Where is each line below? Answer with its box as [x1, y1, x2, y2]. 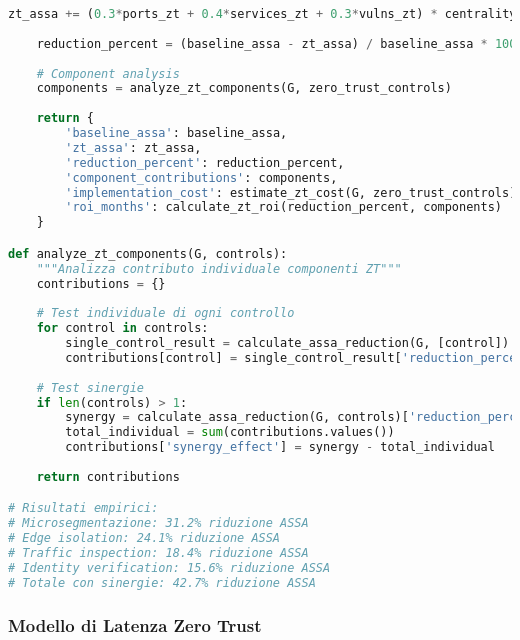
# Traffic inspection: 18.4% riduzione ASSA [8, 546, 309, 561]
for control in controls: [36, 321, 209, 336]
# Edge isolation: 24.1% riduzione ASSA [8, 531, 281, 546]
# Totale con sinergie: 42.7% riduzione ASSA [8, 575, 316, 590]
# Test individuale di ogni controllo [36, 306, 295, 321]
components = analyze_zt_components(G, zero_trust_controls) [36, 81, 452, 96]
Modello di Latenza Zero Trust [8, 612, 262, 637]
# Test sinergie [36, 380, 145, 395]
